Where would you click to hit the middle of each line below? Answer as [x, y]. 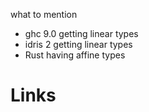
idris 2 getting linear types [78, 44]
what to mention [44, 14]
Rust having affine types [75, 55]
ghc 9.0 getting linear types [81, 33]
